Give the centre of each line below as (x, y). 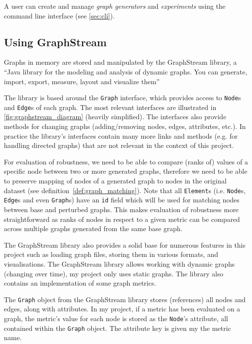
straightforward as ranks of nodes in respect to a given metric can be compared (122, 219)
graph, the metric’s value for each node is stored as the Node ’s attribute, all (116, 318)
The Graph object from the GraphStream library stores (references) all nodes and (125, 299)
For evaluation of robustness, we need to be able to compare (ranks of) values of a (126, 161)
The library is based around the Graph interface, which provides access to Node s (123, 98)
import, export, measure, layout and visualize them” (82, 81)
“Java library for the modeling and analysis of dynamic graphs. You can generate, (126, 71)
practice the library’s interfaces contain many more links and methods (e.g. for (121, 136)
